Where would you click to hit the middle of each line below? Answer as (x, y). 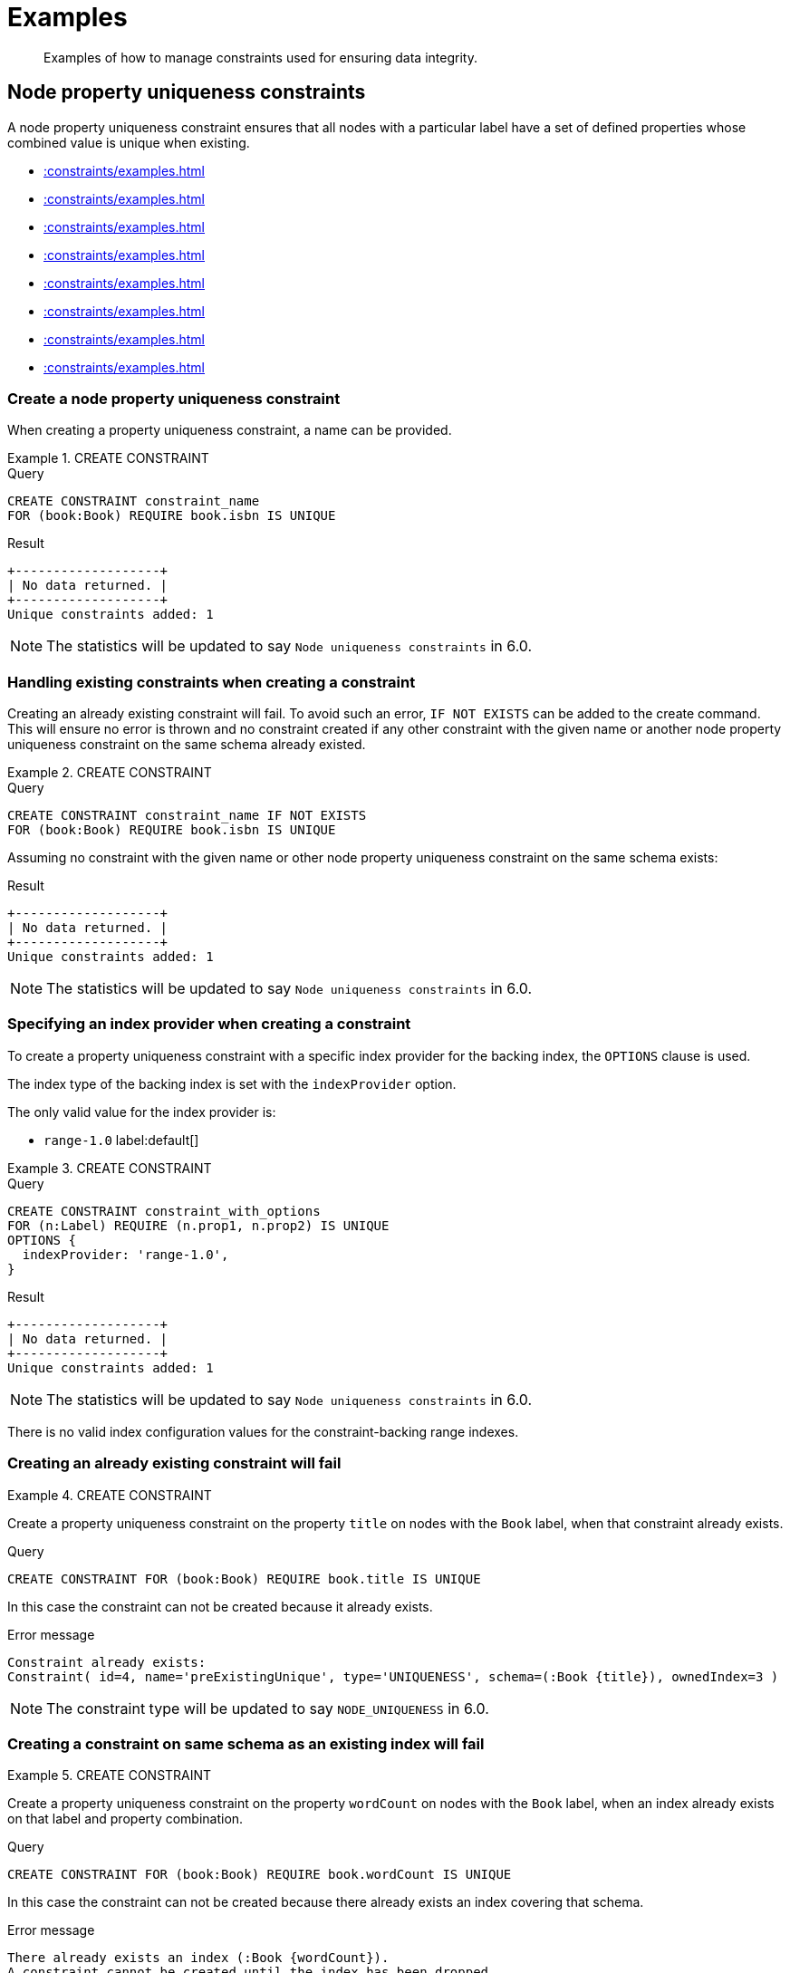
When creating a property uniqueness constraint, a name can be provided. (230, 430)
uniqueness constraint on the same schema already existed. (187, 745)
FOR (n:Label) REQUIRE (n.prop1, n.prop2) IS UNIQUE (198, 1225)
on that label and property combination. (125, 1819)
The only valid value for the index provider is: (142, 1112)
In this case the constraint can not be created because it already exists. (220, 1606)
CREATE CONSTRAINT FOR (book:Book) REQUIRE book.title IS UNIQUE (244, 1578)
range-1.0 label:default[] (121, 1140)
